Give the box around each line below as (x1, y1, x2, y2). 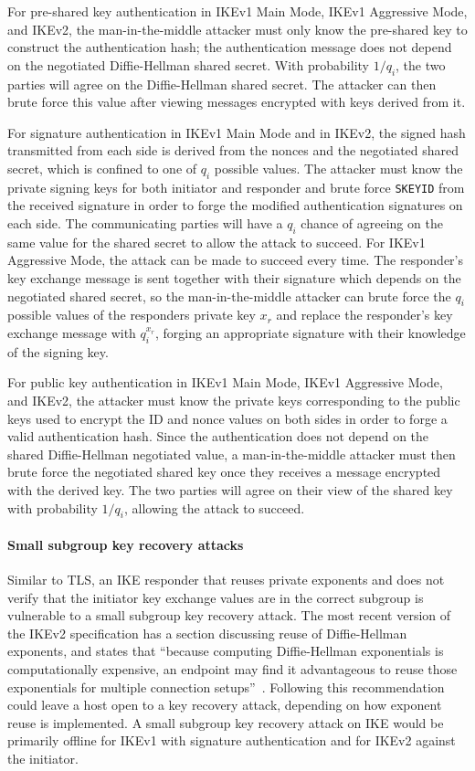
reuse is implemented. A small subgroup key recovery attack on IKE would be (7, 713, 444, 732)
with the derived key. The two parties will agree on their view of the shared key (7, 480, 453, 499)
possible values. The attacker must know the (214, 158, 463, 177)
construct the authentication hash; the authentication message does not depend (7, 37, 452, 57)
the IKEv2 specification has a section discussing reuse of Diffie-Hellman (7, 623, 407, 642)
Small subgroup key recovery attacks (7, 534, 244, 554)
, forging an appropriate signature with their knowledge (154, 322, 466, 342)
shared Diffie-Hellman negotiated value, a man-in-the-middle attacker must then (7, 444, 456, 463)
